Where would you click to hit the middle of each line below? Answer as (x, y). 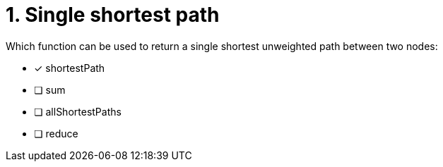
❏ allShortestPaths (78, 111)
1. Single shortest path (113, 15)
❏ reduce (56, 133)
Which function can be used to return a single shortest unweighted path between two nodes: (222, 46)
